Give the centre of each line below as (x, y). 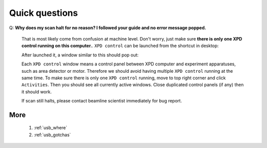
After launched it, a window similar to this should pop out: (80, 55)
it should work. (37, 92)
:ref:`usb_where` (51, 128)
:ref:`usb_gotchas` (52, 135)
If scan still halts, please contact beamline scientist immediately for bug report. (102, 101)
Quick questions (44, 13)
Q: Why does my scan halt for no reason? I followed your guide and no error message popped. (108, 28)
